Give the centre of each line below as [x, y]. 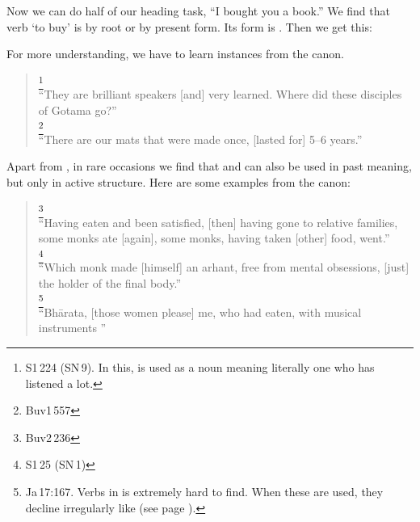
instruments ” [72, 328]
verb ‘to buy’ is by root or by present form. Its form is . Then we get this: [189, 26]
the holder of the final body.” [110, 282]
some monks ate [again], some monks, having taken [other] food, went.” [214, 238]
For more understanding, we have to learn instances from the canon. [175, 54]
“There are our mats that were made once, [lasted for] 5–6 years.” [200, 139]
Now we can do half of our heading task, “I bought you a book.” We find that [198, 11]
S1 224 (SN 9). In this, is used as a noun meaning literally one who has [200, 366]
